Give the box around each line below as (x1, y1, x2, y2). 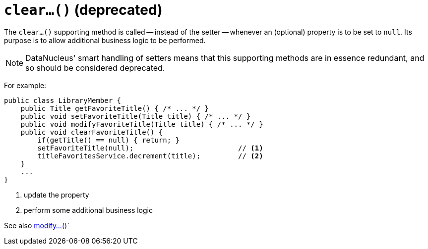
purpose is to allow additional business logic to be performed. (4, 36, 206, 45)
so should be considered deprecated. (25, 62, 165, 73)
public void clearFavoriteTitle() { (20, 128, 163, 136)
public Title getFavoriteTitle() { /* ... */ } (20, 104, 209, 112)
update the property (24, 190, 89, 199)
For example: (4, 81, 47, 90)
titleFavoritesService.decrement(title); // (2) (37, 151, 263, 160)
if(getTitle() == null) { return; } (37, 136, 180, 144)
